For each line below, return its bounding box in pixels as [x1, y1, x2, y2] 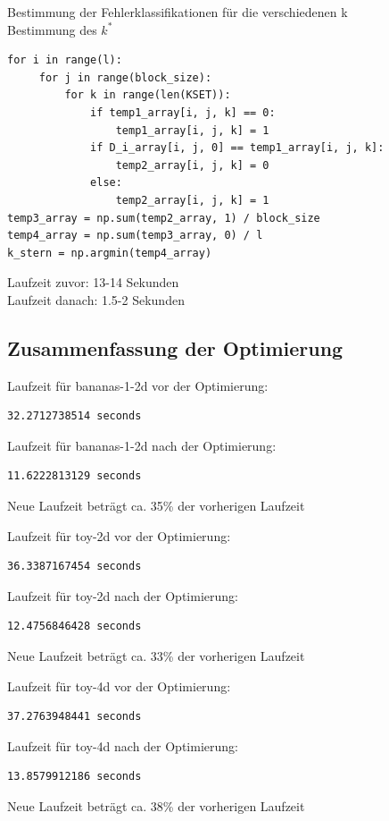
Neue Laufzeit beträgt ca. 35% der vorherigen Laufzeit [7, 496, 305, 515]
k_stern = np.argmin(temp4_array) [7, 246, 212, 259]
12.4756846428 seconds [7, 620, 142, 633]
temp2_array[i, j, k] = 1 [115, 193, 269, 207]
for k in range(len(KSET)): [64, 89, 231, 102]
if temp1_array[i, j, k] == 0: [90, 106, 276, 119]
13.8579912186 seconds [7, 770, 142, 783]
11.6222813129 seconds [7, 470, 142, 483]
